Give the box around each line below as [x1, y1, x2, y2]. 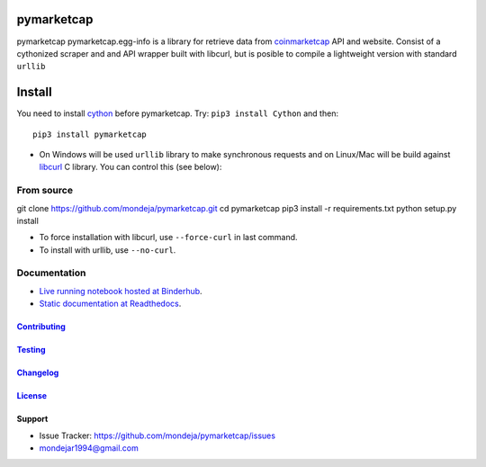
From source [16, 184, 74, 197]
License [16, 391, 48, 401]
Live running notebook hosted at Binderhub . [39, 285, 202, 296]
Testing [16, 345, 46, 355]
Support [16, 414, 49, 425]
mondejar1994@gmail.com [39, 443, 139, 454]
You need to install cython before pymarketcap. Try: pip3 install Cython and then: [16, 108, 339, 119]
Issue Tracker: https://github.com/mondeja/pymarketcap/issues [39, 430, 276, 441]
